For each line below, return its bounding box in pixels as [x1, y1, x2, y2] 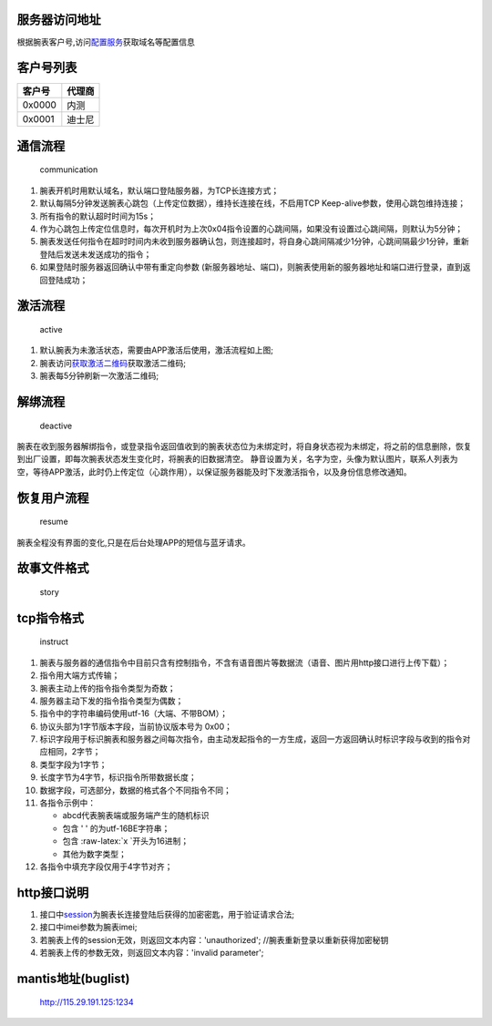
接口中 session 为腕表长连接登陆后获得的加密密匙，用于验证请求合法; [39, 908, 295, 919]
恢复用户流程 [16, 490, 89, 506]
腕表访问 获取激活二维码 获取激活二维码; [39, 357, 187, 368]
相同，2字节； [46, 746, 101, 757]
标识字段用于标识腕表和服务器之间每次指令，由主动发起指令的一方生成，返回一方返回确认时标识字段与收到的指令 [39, 734, 463, 744]
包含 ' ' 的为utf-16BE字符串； [62, 823, 170, 834]
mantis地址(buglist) [16, 970, 130, 986]
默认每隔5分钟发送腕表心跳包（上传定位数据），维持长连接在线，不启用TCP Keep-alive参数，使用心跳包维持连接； [39, 198, 466, 209]
